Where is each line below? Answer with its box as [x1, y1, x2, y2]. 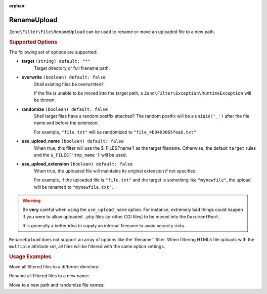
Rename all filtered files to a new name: [9, 273, 89, 279]
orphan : [9, 3, 26, 8]
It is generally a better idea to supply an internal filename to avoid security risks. [22, 223, 185, 229]
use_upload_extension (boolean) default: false [21, 161, 133, 167]
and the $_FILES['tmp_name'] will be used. [34, 152, 127, 158]
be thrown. [34, 97, 56, 103]
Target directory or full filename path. [34, 65, 110, 71]
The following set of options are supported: [9, 49, 97, 55]
